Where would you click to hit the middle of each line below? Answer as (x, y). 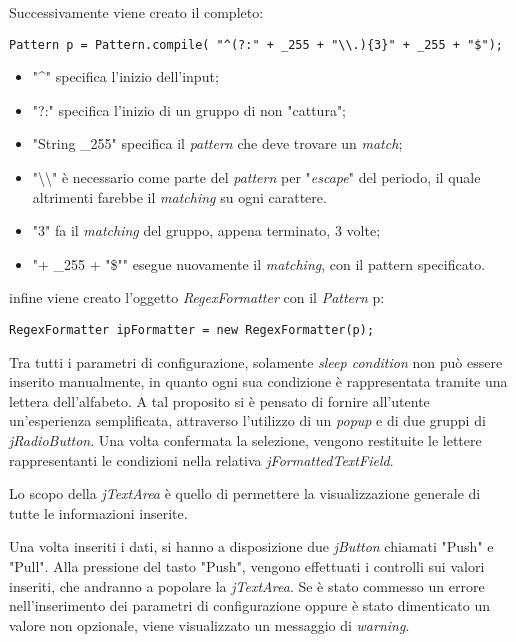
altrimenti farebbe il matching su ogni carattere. (179, 196)
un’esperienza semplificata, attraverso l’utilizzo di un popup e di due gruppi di (247, 420)
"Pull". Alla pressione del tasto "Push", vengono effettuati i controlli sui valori (247, 566)
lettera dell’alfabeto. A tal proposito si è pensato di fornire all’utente (219, 400)
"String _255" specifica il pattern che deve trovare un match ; (217, 143)
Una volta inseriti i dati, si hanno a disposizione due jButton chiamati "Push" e (251, 546)
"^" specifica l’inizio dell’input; (125, 76)
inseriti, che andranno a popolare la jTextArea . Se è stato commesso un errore (247, 585)
